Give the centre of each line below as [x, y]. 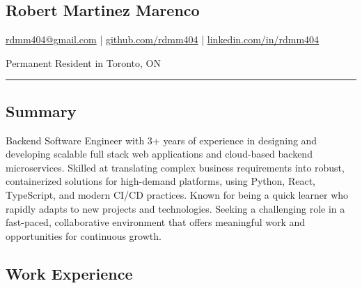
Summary [41, 111]
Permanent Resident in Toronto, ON [83, 62]
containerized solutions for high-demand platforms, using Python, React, [160, 181]
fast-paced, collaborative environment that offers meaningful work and [156, 222]
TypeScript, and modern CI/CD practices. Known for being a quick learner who [177, 194]
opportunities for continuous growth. [84, 235]
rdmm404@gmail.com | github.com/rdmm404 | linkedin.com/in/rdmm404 [163, 39]
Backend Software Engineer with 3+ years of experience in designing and [162, 140]
